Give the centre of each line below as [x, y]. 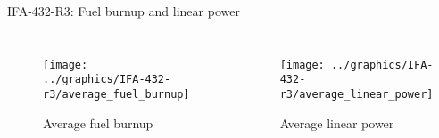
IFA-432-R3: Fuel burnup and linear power [124, 11]
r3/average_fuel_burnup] [116, 94]
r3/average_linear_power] [356, 94]
